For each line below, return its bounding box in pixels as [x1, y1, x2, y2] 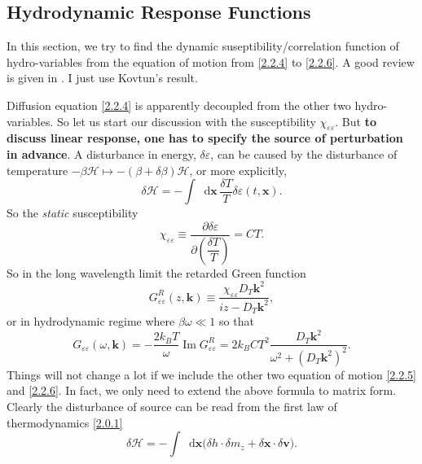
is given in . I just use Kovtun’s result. [7, 69, 198, 86]
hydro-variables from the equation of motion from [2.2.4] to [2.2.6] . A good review [7, 53, 415, 70]
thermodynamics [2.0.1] [7, 414, 123, 431]
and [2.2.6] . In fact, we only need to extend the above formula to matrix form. [7, 382, 397, 399]
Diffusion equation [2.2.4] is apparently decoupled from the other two [7, 96, 351, 113]
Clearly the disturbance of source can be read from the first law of [7, 398, 337, 415]
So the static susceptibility [7, 204, 138, 221]
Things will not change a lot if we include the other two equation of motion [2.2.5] [7, 366, 416, 383]
